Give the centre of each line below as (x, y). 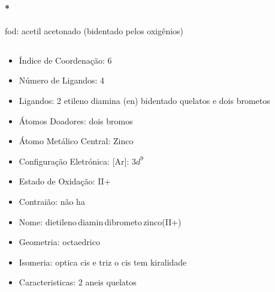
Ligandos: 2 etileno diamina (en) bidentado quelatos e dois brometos (144, 100)
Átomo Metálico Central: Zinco (76, 141)
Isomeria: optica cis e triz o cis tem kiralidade (103, 262)
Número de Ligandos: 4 (62, 80)
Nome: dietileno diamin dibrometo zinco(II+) (100, 221)
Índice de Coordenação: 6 (65, 60)
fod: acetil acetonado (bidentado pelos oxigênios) (94, 30)
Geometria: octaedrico (59, 242)
